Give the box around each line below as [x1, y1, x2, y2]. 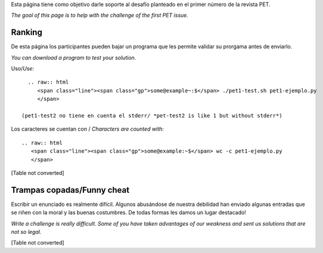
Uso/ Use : [11, 65, 35, 72]
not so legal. [11, 229, 42, 236]
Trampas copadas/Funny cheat [11, 185, 130, 195]
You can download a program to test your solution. [11, 54, 136, 61]
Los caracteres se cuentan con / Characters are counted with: [11, 125, 164, 132]
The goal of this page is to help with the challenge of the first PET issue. [11, 12, 189, 19]
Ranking [11, 27, 43, 38]
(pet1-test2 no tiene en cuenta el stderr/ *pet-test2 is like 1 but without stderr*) [21, 112, 282, 119]
